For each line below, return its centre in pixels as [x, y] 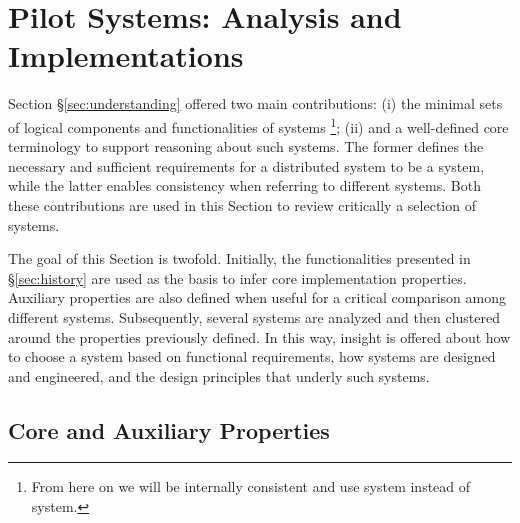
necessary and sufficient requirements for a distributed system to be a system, [246, 165]
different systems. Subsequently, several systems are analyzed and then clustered [254, 316]
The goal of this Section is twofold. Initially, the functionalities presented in [239, 258]
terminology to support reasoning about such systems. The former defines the [246, 146]
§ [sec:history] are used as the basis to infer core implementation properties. [237, 277]
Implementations [126, 55]
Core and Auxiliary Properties [169, 429]
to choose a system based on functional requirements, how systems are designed [252, 356]
